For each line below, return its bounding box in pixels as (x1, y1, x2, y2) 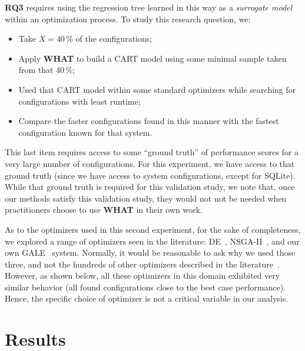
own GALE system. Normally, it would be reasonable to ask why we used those (5, 246, 296, 259)
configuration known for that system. (18, 126, 152, 138)
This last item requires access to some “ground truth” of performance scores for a (5, 146, 299, 158)
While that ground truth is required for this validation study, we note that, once (5, 180, 295, 193)
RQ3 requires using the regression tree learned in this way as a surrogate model (5, 1, 293, 13)
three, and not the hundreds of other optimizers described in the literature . (5, 258, 280, 270)
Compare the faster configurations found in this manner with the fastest (18, 115, 279, 127)
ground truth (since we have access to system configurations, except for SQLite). (5, 169, 296, 181)
